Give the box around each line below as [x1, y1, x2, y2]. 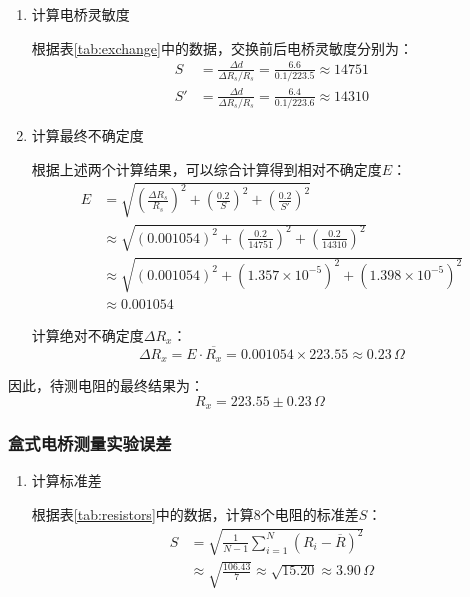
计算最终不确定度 [31, 124, 144, 145]
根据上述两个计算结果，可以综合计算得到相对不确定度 [31, 158, 382, 179]
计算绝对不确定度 [31, 324, 144, 345]
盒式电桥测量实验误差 [8, 431, 172, 456]
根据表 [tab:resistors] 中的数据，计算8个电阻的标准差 [31, 503, 359, 524]
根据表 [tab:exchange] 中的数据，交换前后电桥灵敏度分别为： [31, 37, 413, 58]
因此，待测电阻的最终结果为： [8, 375, 204, 396]
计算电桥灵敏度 [31, 4, 130, 24]
